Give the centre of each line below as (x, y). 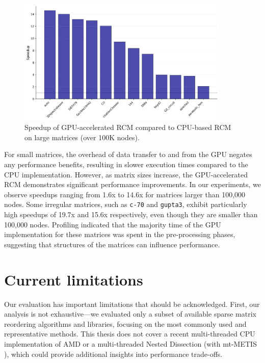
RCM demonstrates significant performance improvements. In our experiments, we (132, 184)
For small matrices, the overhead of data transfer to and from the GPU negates (128, 154)
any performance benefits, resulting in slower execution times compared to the (126, 164)
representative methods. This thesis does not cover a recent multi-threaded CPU (130, 334)
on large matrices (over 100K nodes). (82, 137)
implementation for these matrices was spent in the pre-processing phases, (120, 234)
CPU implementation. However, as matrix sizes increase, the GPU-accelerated (126, 174)
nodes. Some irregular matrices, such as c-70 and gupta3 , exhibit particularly (126, 204)
